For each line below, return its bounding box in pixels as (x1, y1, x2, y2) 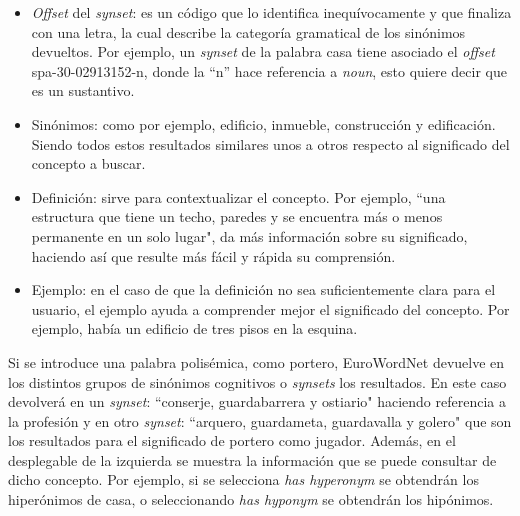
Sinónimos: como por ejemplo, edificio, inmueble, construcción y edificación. (31, 113, 496, 134)
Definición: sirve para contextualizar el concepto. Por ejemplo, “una (31, 186, 446, 207)
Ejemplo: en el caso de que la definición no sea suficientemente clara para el (31, 279, 496, 300)
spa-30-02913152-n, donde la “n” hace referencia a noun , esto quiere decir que (31, 60, 507, 81)
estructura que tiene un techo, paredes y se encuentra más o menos (31, 206, 443, 227)
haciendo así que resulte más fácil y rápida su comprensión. (31, 245, 396, 266)
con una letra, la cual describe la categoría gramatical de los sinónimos (31, 21, 466, 42)
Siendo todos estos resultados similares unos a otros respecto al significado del (31, 133, 510, 154)
